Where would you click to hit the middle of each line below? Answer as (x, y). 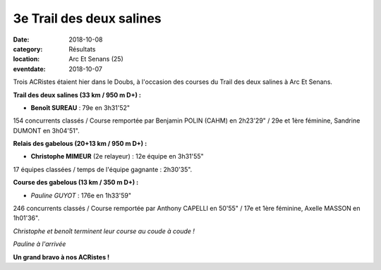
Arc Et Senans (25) (96, 59)
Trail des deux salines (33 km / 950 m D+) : (77, 94)
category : (28, 49)
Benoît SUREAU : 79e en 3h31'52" (80, 108)
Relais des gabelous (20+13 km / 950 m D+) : (80, 144)
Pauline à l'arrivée (40, 244)
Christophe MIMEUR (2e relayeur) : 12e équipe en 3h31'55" (117, 157)
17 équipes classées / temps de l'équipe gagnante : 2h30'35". (103, 169)
